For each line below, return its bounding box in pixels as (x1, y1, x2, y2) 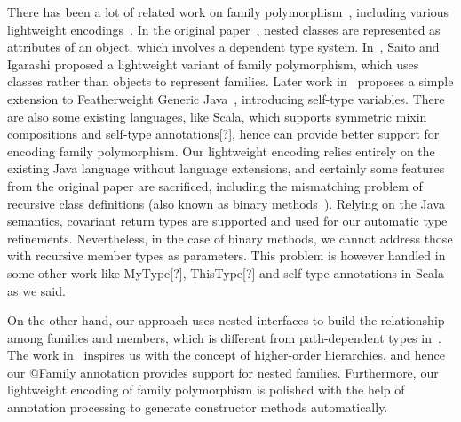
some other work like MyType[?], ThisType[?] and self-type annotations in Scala (7, 263, 444, 282)
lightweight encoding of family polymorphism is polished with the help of (7, 380, 405, 399)
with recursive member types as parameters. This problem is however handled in (7, 246, 446, 265)
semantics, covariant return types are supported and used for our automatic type (7, 211, 448, 230)
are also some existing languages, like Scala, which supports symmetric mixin (7, 107, 427, 125)
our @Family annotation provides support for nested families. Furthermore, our (7, 362, 439, 381)
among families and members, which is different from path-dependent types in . (7, 328, 441, 346)
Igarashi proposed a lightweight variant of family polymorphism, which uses (7, 54, 419, 73)
